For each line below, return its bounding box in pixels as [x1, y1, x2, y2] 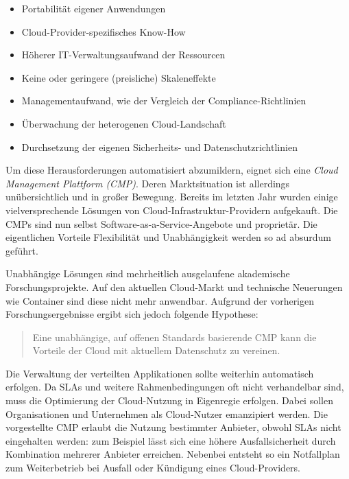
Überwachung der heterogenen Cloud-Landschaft [21, 116, 226, 130]
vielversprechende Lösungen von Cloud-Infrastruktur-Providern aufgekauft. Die [5, 202, 338, 217]
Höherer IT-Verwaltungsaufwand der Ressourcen [21, 47, 226, 62]
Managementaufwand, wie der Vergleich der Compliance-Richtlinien [21, 93, 306, 108]
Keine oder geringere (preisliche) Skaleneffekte [21, 70, 216, 84]
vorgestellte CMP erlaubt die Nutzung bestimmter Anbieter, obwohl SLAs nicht [5, 420, 341, 434]
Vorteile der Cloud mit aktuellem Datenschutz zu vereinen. [32, 343, 280, 358]
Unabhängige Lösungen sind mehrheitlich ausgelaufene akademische [5, 266, 290, 281]
